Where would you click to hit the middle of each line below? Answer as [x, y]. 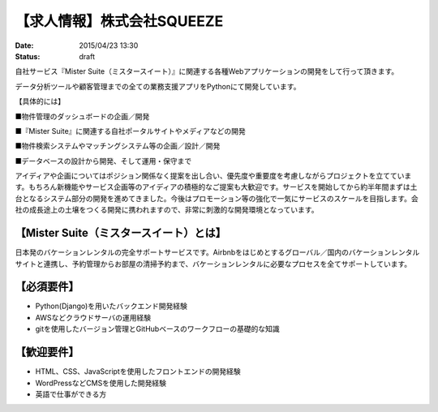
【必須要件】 [47, 287]
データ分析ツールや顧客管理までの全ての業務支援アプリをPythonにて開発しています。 [158, 86]
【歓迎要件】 [47, 352]
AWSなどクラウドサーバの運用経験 [93, 317]
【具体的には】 [40, 101]
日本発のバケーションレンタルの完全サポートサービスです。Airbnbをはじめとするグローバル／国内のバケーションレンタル [217, 252]
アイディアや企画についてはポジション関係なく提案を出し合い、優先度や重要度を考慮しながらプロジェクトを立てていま [213, 176]
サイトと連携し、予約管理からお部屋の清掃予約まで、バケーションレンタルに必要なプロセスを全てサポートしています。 [213, 264]
